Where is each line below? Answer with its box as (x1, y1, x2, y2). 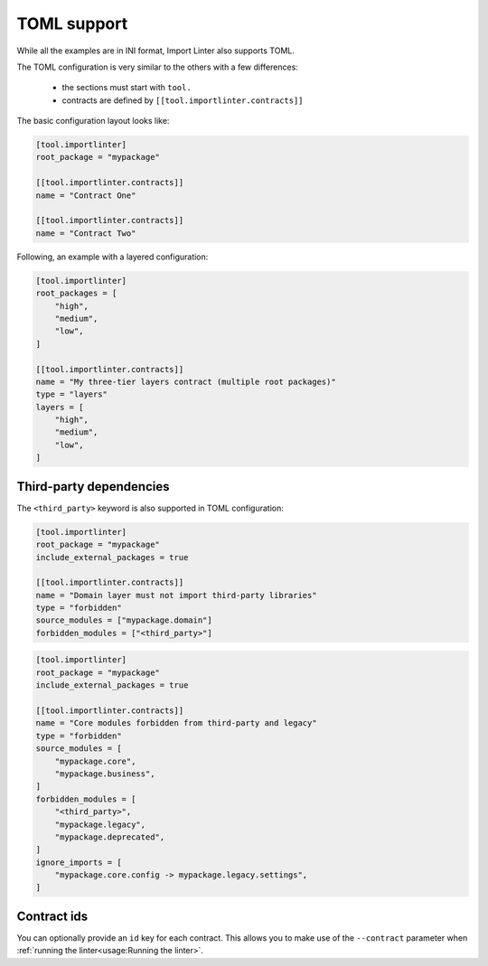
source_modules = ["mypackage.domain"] (35, 615, 212, 625)
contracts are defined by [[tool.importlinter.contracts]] (61, 95, 304, 106)
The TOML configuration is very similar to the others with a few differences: (16, 61, 298, 72)
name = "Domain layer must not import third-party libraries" (35, 590, 317, 600)
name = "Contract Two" (35, 228, 136, 239)
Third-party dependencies (16, 479, 170, 494)
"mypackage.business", (54, 768, 155, 779)
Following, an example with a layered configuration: (16, 251, 209, 262)
